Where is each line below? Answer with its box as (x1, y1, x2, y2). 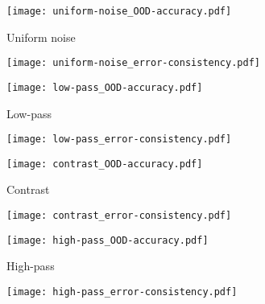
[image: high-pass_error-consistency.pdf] (6, 286, 238, 298)
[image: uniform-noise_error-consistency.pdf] (6, 57, 260, 69)
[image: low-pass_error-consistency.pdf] (6, 134, 232, 146)
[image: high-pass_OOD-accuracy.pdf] (6, 234, 209, 246)
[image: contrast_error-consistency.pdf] (6, 210, 232, 222)
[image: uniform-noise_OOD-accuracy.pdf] (6, 6, 232, 17)
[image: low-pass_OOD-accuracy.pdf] (6, 81, 203, 93)
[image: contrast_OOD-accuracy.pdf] (6, 158, 203, 170)
